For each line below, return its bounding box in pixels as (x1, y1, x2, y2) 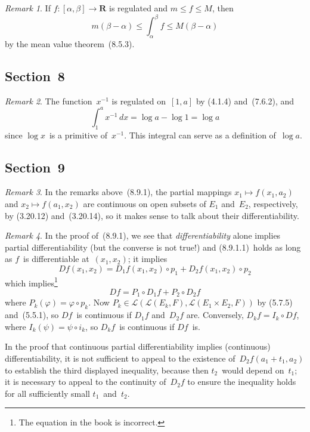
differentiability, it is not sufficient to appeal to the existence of (5, 352, 235, 365)
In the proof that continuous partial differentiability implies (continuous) (5, 340, 271, 353)
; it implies (128, 252, 168, 265)
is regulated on (111, 94, 166, 107)
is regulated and (109, 2, 168, 14)
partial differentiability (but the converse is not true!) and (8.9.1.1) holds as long (5, 240, 301, 253)
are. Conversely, (186, 308, 244, 321)
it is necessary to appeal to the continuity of (5, 375, 166, 388)
